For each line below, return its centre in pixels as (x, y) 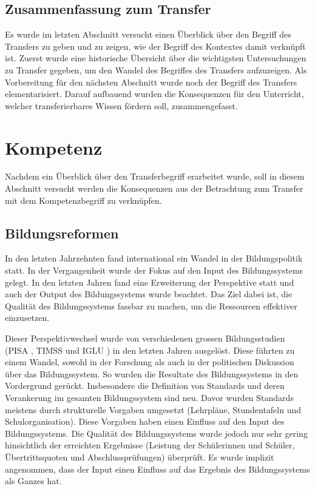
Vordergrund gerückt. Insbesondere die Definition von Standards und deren (145, 386)
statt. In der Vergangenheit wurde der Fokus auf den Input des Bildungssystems (154, 270)
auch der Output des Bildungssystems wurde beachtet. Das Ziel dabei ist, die (149, 294)
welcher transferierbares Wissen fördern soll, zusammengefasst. (121, 105)
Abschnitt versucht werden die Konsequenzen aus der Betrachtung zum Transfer (154, 188)
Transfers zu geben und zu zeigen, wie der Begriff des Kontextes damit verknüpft (155, 46)
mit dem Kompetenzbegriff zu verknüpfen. (83, 200)
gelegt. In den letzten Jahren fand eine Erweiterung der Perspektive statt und (150, 282)
